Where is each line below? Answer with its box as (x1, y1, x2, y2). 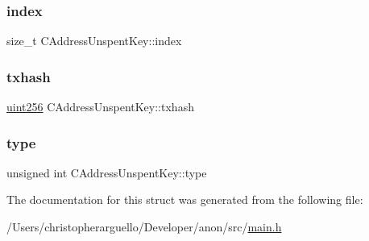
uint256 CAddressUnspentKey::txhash (6, 98, 194, 115)
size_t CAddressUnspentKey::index (6, 32, 182, 49)
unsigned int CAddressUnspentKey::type (6, 164, 207, 181)
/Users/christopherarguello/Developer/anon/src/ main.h (6, 218, 282, 235)
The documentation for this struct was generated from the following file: (6, 191, 363, 208)
